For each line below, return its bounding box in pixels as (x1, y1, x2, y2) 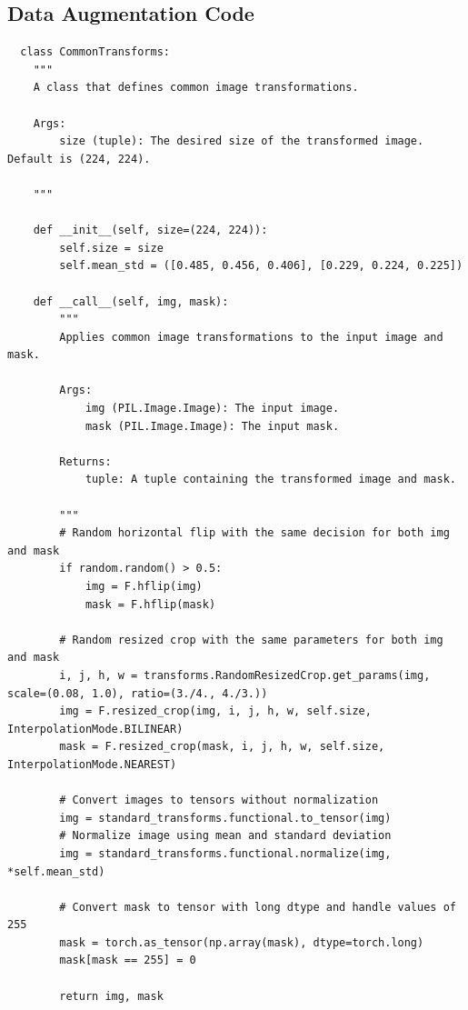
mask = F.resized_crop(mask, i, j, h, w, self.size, (59, 740, 385, 754)
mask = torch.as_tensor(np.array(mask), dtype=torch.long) (59, 935, 424, 949)
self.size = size (59, 241, 164, 255)
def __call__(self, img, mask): (33, 295, 229, 308)
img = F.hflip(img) (85, 580, 203, 594)
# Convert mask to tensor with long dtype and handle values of (59, 900, 456, 914)
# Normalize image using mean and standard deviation (59, 829, 392, 843)
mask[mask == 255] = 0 (59, 954, 196, 967)
